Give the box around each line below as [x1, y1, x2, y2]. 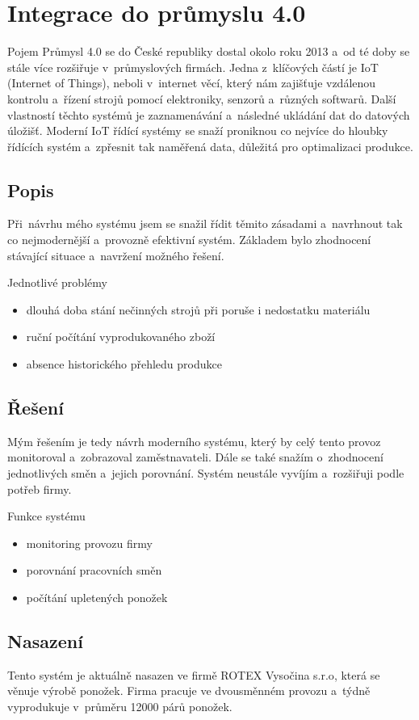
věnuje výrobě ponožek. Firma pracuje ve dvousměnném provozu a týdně [7, 682, 371, 699]
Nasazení [7, 628, 83, 653]
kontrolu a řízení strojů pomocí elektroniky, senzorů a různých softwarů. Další [7, 90, 396, 107]
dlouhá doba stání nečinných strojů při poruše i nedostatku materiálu [26, 301, 371, 318]
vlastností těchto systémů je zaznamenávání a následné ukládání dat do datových [7, 106, 410, 123]
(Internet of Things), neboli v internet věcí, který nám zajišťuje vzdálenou [7, 74, 376, 91]
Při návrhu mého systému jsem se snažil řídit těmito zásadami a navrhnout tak [7, 215, 403, 232]
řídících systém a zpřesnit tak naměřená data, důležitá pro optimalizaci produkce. [7, 137, 413, 154]
